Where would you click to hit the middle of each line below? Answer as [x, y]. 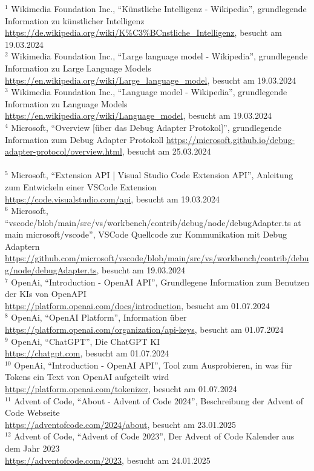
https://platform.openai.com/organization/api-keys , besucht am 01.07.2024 [144, 329]
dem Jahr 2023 [32, 448]
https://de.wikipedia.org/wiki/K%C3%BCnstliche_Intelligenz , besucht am [143, 32]
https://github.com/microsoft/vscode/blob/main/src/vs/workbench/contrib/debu [157, 258]
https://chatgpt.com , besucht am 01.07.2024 [87, 353]
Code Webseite [32, 413]
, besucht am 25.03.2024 [166, 151]
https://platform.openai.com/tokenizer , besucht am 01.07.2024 [121, 389]
